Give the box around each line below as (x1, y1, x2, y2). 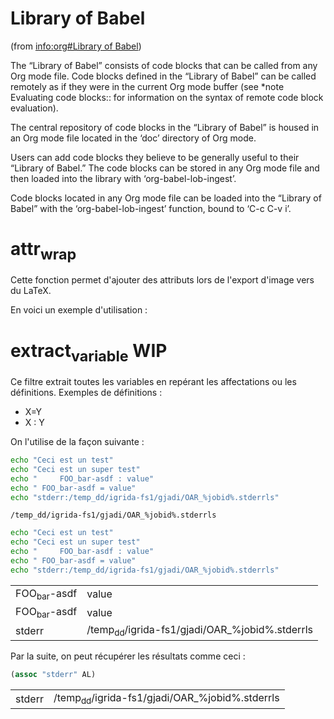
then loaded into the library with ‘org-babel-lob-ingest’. (10, 172, 237, 184)
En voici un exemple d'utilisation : (10, 304, 148, 316)
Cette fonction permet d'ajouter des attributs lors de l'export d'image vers (10, 274, 315, 286)
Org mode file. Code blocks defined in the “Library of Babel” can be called (10, 70, 317, 82)
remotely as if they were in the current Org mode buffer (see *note (10, 80, 285, 92)
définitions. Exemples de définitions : (10, 387, 163, 398)
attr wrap (10, 238, 77, 264)
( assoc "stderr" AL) (10, 670, 97, 680)
